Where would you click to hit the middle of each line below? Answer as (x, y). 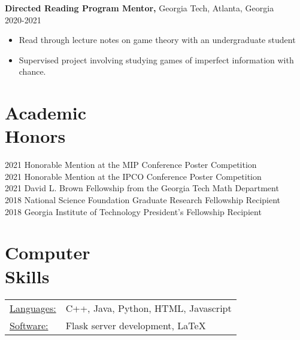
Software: (29, 325)
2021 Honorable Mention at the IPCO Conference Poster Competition (133, 176)
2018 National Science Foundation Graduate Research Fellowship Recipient (143, 200)
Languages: (33, 308)
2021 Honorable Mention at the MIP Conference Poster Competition (131, 165)
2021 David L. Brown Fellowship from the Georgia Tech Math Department (142, 188)
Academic (46, 113)
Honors (35, 136)
